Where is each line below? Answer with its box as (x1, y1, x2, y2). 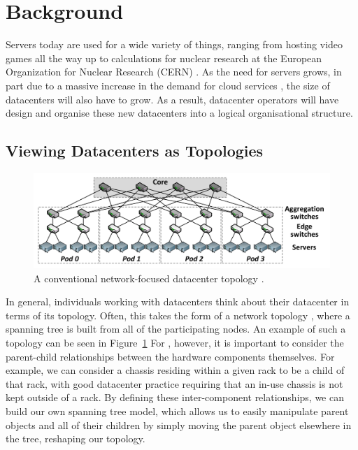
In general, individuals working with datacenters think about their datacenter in (6, 294, 350, 309)
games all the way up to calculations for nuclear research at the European (6, 50, 322, 65)
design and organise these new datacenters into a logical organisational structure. (6, 106, 353, 120)
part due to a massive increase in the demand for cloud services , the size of (6, 78, 330, 92)
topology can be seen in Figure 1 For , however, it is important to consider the (6, 335, 344, 350)
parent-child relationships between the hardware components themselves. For (6, 349, 335, 363)
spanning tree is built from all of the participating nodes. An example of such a (6, 321, 346, 336)
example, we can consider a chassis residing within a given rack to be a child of (6, 363, 345, 377)
